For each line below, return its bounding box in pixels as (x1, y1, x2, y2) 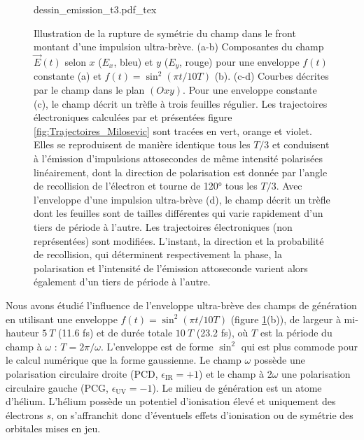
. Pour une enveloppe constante (183, 83, 317, 97)
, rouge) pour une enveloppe (179, 55, 300, 69)
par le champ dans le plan (34, 83, 145, 97)
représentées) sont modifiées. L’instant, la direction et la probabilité (34, 233, 324, 248)
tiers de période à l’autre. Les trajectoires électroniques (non (34, 219, 293, 234)
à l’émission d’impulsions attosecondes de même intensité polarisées (34, 151, 323, 166)
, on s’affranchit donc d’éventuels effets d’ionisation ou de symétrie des (51, 407, 353, 422)
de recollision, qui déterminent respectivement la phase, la (34, 247, 282, 262)
